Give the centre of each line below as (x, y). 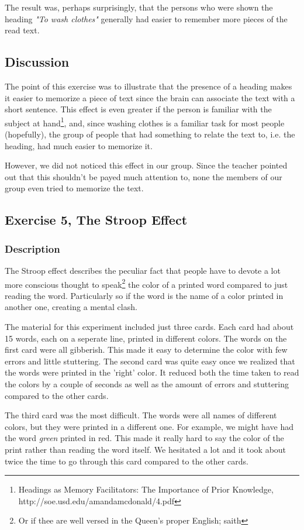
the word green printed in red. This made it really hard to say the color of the (144, 438)
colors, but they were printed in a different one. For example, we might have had (149, 426)
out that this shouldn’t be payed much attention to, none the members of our (144, 176)
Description (32, 248)
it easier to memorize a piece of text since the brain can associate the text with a (150, 97)
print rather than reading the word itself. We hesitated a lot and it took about (146, 449)
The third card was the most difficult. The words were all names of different (141, 415)
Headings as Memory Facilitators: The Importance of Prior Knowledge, (146, 489)
